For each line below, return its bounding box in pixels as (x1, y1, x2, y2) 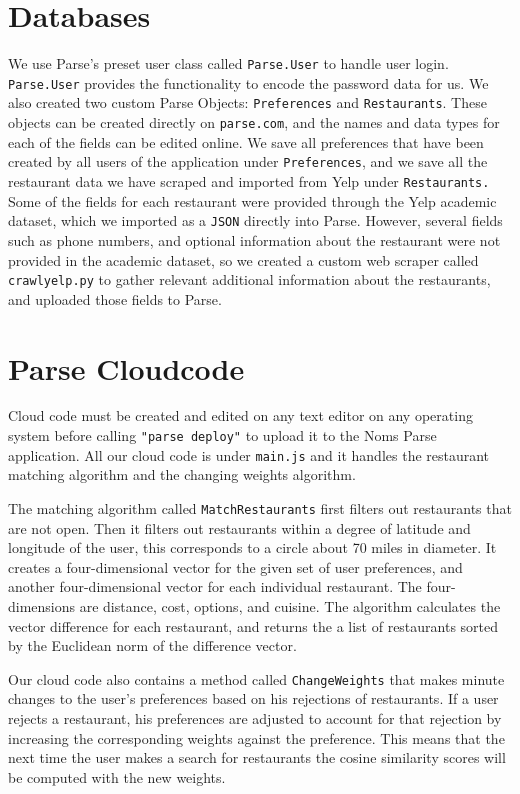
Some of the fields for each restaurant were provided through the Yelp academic (8, 190, 497, 211)
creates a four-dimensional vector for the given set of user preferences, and (8, 556, 463, 577)
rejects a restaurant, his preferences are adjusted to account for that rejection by (8, 708, 502, 729)
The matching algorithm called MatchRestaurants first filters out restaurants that (8, 497, 512, 518)
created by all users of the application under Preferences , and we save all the (8, 151, 488, 172)
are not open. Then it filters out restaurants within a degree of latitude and (8, 517, 471, 538)
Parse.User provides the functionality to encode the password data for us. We (8, 72, 489, 93)
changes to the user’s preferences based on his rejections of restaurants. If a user (8, 688, 499, 709)
